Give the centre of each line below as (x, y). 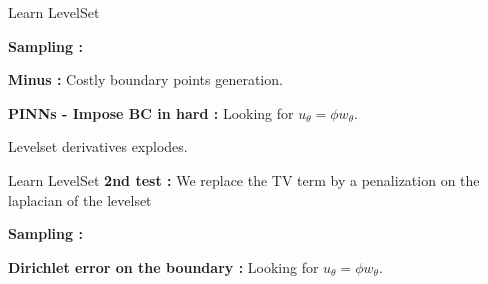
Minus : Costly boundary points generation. (145, 79)
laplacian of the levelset (80, 199)
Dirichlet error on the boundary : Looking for (163, 266)
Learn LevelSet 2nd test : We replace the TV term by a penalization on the (244, 179)
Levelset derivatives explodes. (98, 146)
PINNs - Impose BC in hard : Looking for (151, 112)
